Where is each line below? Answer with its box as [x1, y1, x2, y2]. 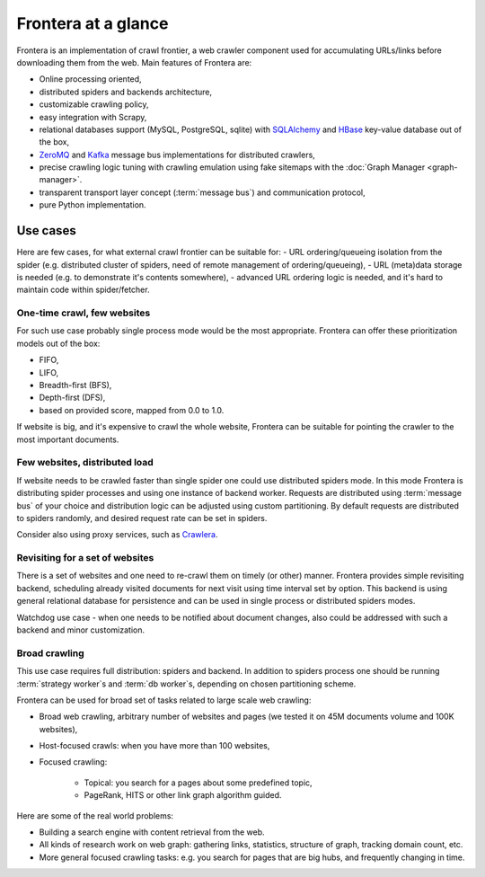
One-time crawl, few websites [16, 306, 151, 319]
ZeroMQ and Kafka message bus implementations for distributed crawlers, [39, 149, 316, 160]
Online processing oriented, [39, 74, 143, 84]
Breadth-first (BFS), [39, 380, 112, 391]
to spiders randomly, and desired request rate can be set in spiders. [16, 512, 268, 523]
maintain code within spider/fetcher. [16, 284, 150, 296]
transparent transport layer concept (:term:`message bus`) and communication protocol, [39, 187, 366, 198]
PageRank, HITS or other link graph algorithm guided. [84, 790, 282, 801]
